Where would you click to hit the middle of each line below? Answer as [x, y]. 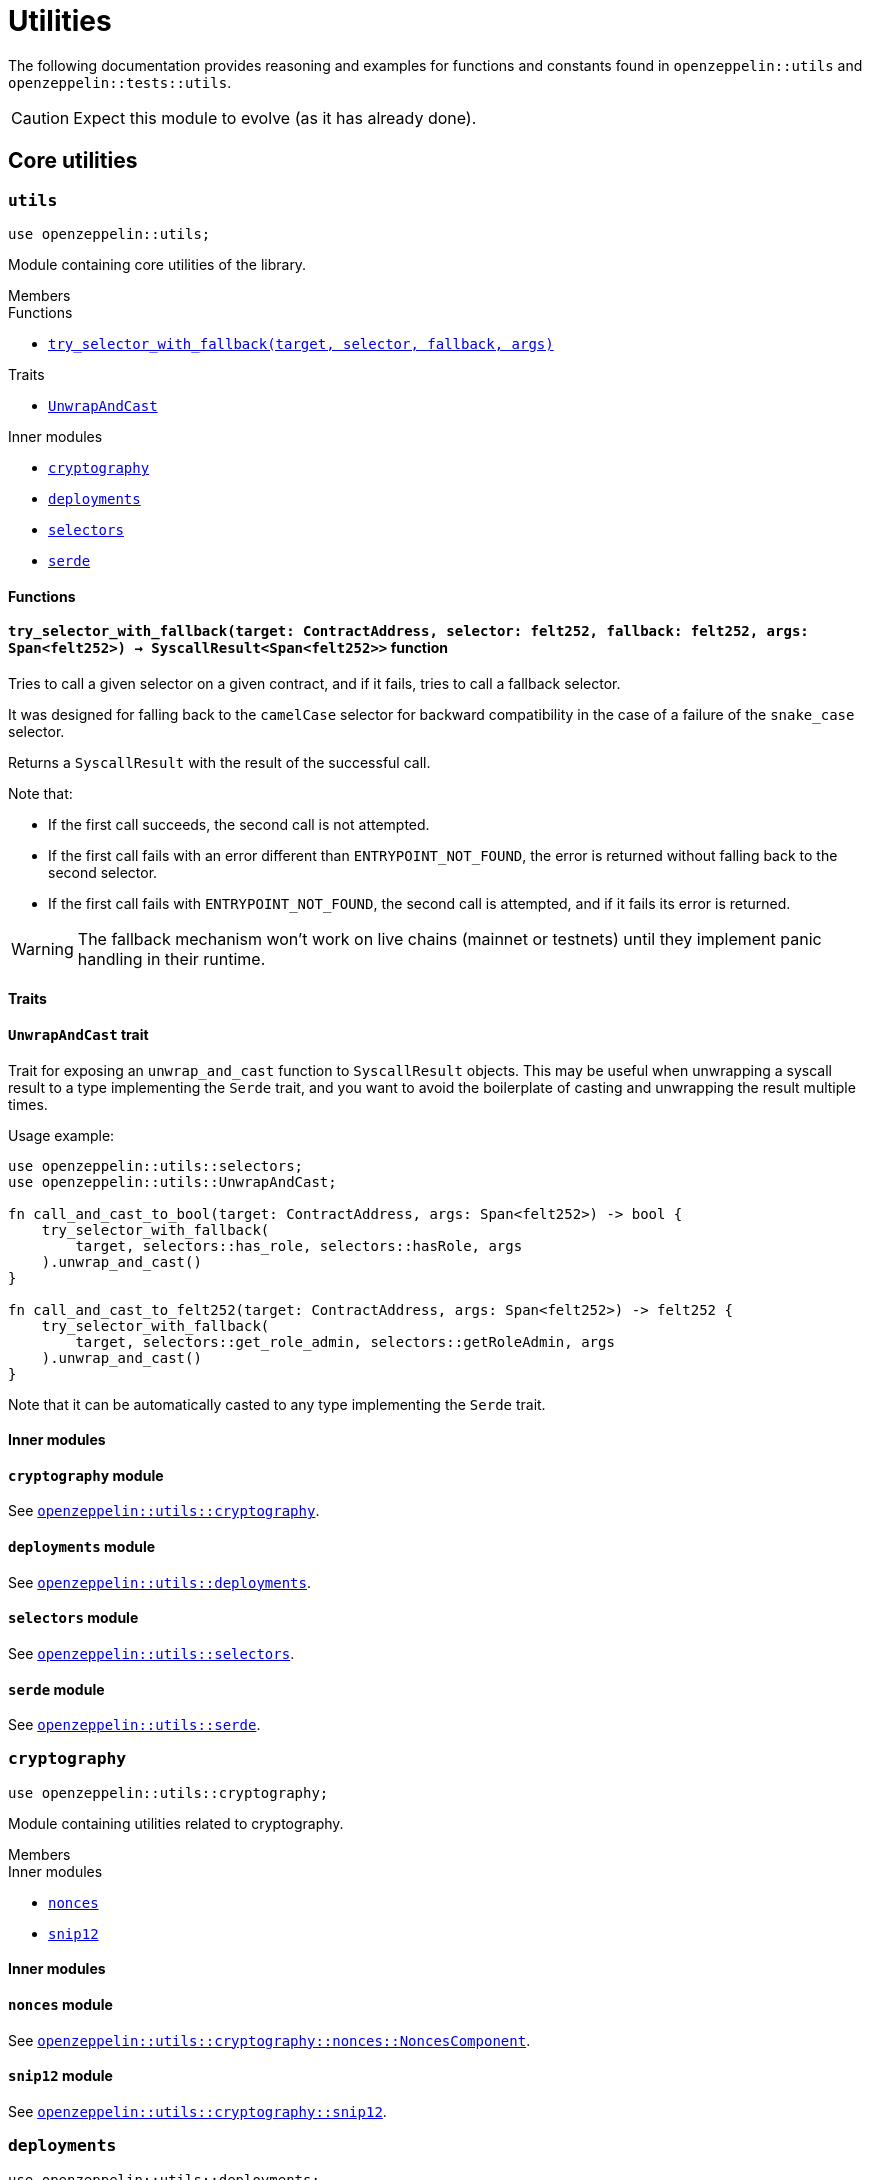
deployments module [82, 1547]
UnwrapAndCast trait [78, 1035]
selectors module [73, 1618]
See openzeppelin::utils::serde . [134, 1725]
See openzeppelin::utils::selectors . [151, 1653]
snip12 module [60, 2076]
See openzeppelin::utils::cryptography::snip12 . [197, 2111]
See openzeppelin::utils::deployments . [160, 1582]
